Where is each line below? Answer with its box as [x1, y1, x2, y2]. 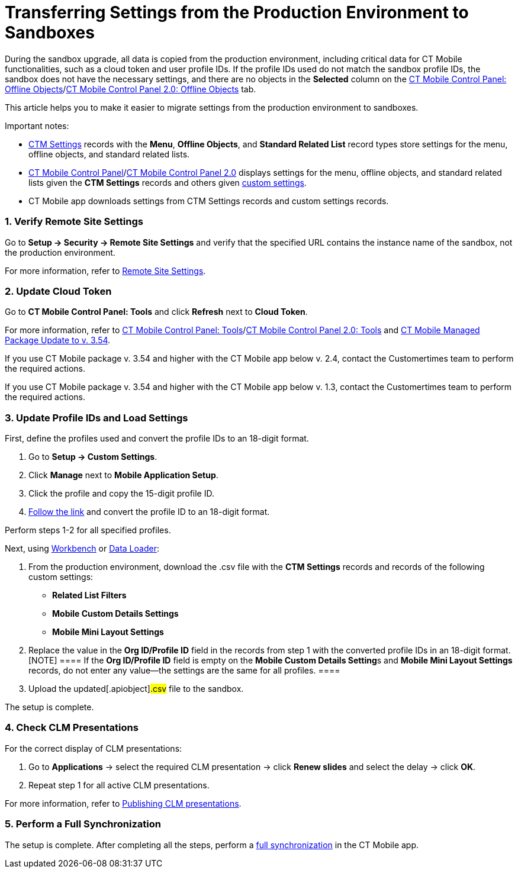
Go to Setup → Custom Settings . [28, 452, 157, 462]
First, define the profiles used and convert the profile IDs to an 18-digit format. [5, 433, 309, 443]
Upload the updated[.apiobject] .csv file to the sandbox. [28, 684, 244, 694]
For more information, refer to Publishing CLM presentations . [5, 798, 242, 808]
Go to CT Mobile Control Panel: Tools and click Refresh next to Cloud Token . [5, 307, 308, 317]
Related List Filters [52, 590, 127, 600]
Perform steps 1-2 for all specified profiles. [5, 525, 171, 535]
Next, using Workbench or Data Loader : [5, 543, 159, 553]
